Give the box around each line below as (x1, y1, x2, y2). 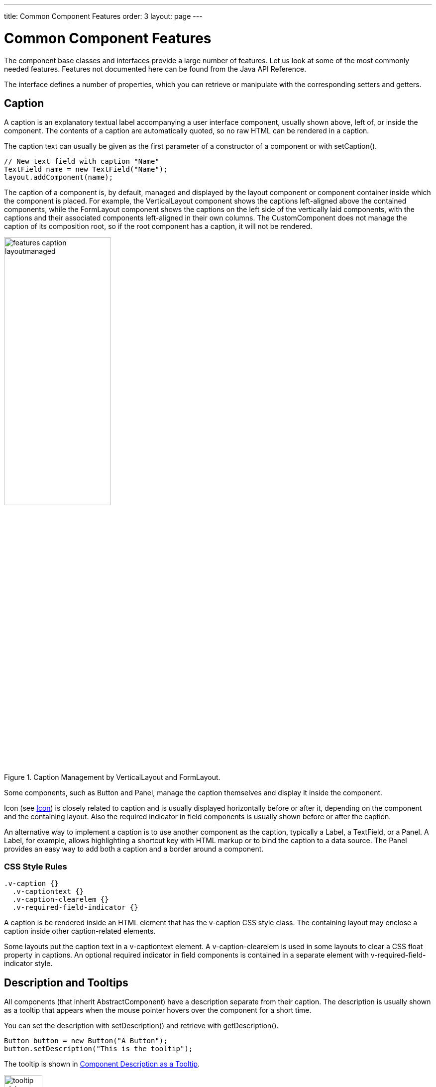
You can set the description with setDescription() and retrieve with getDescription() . (4, 1021, 279, 1030)
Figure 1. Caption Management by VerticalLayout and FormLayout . (4, 773, 220, 782)
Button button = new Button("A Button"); (4, 1036, 168, 1045)
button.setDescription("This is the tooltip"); (4, 1044, 193, 1053)
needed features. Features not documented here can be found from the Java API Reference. (4, 64, 307, 73)
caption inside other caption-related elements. (4, 927, 156, 936)
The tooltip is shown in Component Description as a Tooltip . (4, 1059, 200, 1068)
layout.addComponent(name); (4, 173, 113, 182)
